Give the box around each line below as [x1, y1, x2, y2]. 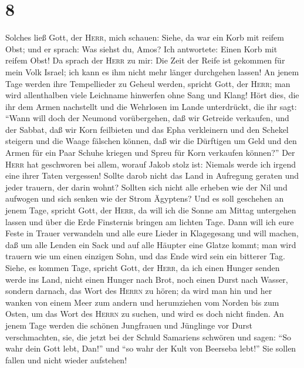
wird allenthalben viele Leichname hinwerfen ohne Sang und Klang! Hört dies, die [5, 89, 299, 101]
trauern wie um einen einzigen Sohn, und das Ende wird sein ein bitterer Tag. [5, 250, 285, 262]
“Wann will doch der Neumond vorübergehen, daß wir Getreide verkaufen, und [5, 112, 289, 124]
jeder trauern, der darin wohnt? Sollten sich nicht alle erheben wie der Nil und [5, 180, 288, 193]
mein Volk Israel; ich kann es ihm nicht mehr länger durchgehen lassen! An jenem [5, 65, 299, 78]
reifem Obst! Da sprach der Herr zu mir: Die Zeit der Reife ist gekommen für [5, 54, 285, 66]
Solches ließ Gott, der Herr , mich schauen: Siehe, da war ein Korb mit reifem [5, 31, 284, 44]
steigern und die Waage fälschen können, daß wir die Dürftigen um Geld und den [5, 135, 297, 147]
